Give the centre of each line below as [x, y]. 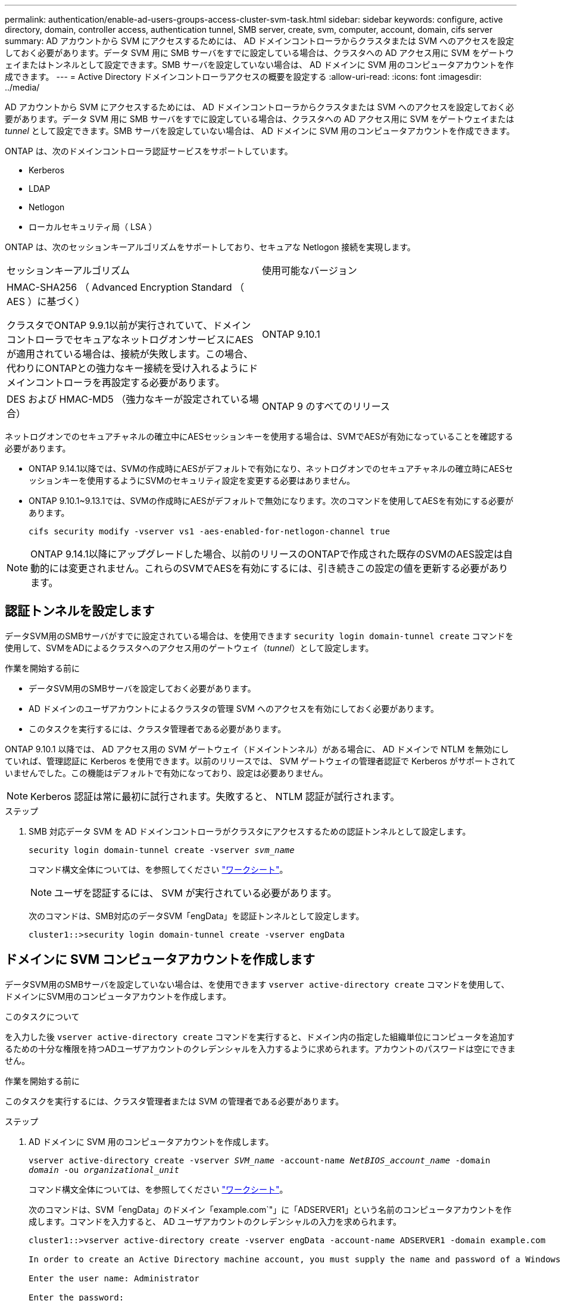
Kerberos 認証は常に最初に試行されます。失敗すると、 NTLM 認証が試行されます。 [215, 796]
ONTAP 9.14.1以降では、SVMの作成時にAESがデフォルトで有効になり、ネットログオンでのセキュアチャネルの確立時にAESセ [271, 469]
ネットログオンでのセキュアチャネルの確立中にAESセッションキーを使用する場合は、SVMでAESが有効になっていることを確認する [259, 436]
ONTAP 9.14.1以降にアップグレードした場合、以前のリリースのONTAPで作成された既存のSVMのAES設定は [267, 554]
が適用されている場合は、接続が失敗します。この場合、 [130, 354]
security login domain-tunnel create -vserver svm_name [162, 850]
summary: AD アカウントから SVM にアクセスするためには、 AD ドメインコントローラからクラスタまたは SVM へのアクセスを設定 [260, 41]
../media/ [22, 87]
